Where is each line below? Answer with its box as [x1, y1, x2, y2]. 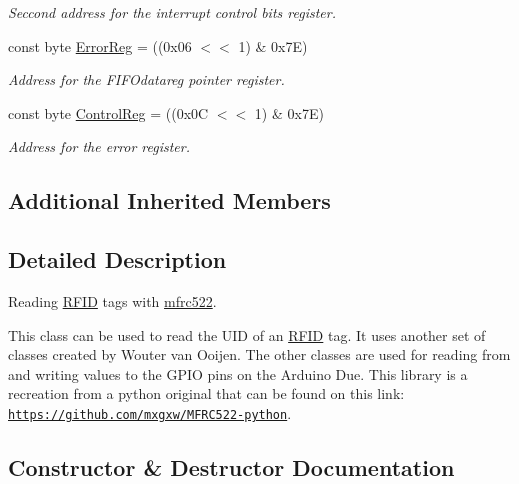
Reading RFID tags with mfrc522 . [8, 290, 217, 311]
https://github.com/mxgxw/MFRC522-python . [8, 402, 292, 423]
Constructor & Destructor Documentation [8, 451, 455, 482]
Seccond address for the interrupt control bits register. [8, 2, 336, 22]
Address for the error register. [8, 136, 191, 157]
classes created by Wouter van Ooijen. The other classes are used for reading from [8, 344, 511, 365]
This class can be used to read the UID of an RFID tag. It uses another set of [8, 324, 486, 345]
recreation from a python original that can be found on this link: [8, 383, 405, 404]
